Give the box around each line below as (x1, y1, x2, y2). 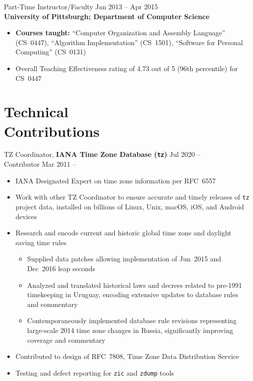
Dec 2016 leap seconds (27, 263, 95, 273)
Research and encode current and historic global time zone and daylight (15, 228, 231, 238)
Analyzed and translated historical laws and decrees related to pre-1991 (27, 279, 242, 290)
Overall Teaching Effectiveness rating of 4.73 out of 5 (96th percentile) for (15, 63, 238, 73)
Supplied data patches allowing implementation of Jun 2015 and (27, 254, 222, 264)
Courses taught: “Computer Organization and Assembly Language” (15, 27, 226, 38)
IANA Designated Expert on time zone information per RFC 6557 (15, 175, 216, 185)
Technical (4, 102, 69, 122)
